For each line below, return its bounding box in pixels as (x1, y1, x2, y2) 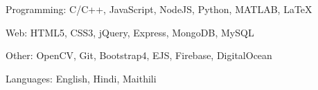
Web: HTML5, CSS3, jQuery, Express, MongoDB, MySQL (6, 25, 254, 39)
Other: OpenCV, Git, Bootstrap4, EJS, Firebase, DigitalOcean (6, 48, 272, 63)
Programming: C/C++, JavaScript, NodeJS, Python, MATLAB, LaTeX (6, 2, 312, 16)
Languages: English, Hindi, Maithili (6, 71, 157, 85)
